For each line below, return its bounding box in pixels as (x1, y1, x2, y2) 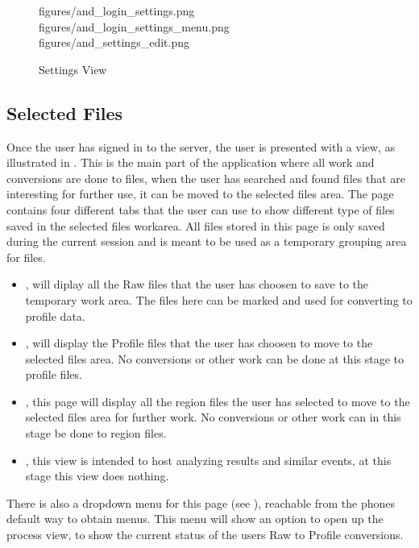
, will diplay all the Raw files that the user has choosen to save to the (25, 276, 369, 293)
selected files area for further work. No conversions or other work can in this (25, 409, 401, 426)
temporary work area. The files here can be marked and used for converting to (25, 291, 413, 308)
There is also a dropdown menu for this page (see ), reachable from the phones (6, 494, 395, 511)
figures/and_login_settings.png (39, 2, 195, 19)
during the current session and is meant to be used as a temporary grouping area (6, 233, 407, 250)
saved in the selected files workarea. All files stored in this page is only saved (6, 217, 385, 234)
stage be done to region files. (25, 425, 167, 442)
